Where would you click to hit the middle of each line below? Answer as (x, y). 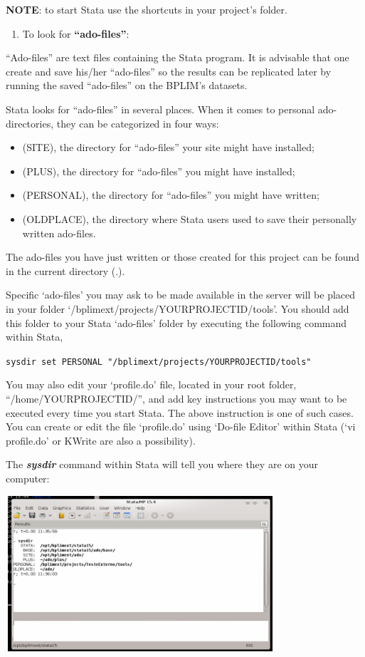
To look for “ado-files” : (76, 33)
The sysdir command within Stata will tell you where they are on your (162, 464)
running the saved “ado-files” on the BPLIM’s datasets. (127, 85)
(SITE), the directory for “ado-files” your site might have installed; (168, 147)
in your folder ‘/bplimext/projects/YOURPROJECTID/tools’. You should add (178, 308)
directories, (30, 123)
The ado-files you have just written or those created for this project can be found (183, 257)
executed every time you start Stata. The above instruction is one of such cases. (180, 412)
